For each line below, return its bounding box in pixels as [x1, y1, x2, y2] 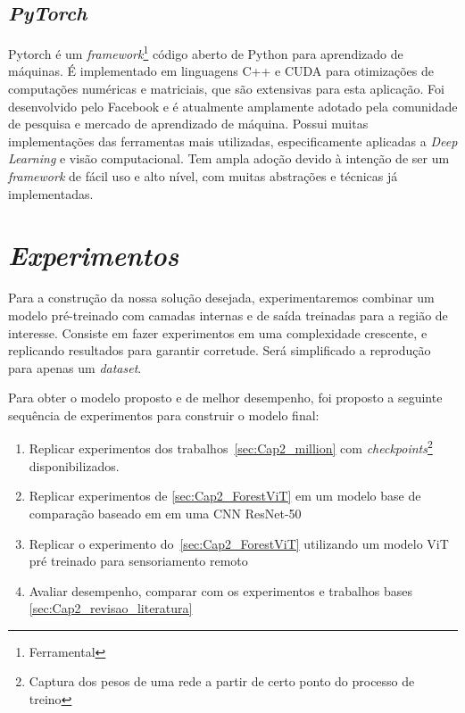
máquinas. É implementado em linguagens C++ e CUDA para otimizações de [8, 62, 435, 80]
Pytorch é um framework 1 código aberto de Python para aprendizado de [8, 42, 403, 62]
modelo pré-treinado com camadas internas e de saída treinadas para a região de [8, 305, 448, 324]
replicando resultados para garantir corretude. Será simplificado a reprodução [8, 341, 431, 360]
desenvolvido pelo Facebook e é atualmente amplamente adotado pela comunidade [8, 96, 458, 115]
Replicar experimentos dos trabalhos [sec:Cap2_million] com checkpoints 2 [29, 436, 433, 458]
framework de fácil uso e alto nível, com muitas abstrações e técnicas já [8, 167, 398, 186]
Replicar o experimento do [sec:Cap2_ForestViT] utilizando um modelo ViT [29, 534, 449, 552]
